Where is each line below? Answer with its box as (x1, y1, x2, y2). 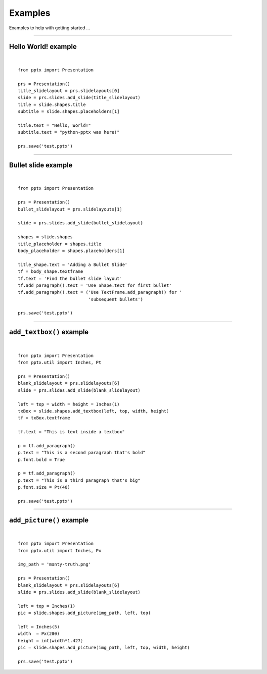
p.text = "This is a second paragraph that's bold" (18, 450, 146, 456)
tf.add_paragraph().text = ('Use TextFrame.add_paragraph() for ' (18, 290, 182, 295)
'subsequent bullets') (88, 296, 143, 302)
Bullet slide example (9, 161, 73, 169)
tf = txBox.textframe (18, 415, 70, 421)
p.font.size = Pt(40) (18, 484, 70, 490)
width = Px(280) (18, 631, 60, 636)
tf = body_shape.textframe (18, 269, 84, 274)
